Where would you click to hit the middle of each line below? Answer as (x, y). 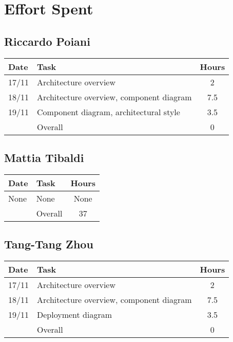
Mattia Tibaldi (44, 157)
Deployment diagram (75, 314)
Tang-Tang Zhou (49, 244)
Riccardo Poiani (47, 41)
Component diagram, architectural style (109, 112)
